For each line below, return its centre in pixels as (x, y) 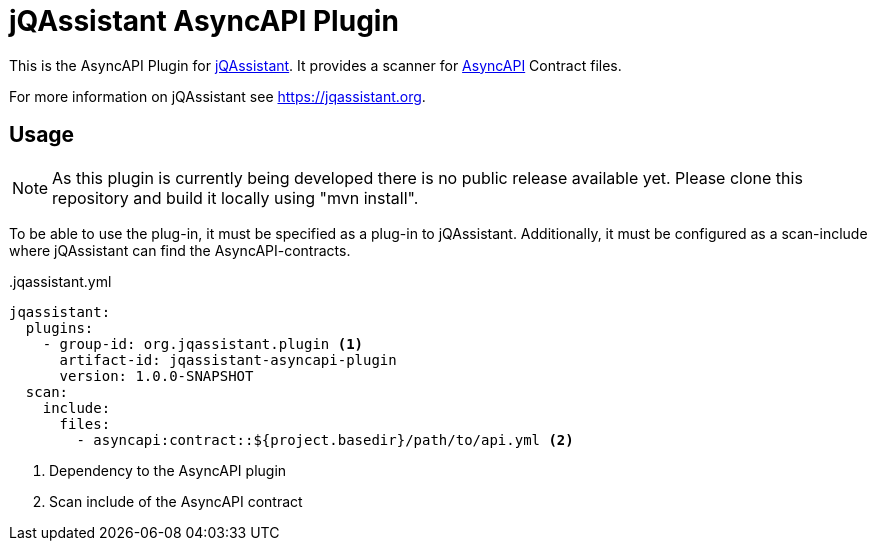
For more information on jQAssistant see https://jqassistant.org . (217, 96)
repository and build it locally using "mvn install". (235, 197)
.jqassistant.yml (60, 281)
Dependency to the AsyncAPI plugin (168, 470)
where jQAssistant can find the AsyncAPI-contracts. (180, 250)
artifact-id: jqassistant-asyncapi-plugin (228, 359)
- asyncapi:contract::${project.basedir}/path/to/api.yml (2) (325, 439)
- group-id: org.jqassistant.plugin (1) (203, 343)
